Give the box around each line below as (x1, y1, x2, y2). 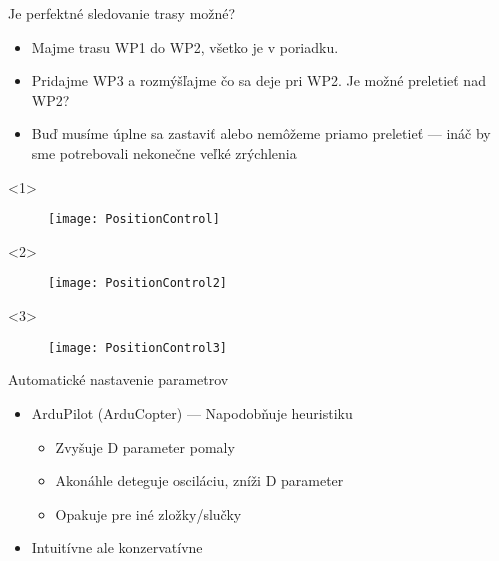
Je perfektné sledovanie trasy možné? (8, 3, 236, 23)
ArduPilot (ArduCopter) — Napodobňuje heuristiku (31, 402, 353, 423)
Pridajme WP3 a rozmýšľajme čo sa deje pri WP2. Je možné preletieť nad (31, 70, 486, 91)
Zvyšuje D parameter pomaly (55, 436, 235, 457)
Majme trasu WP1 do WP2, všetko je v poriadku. (31, 36, 339, 57)
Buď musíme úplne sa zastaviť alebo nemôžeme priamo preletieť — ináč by (31, 123, 491, 144)
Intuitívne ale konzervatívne (31, 537, 203, 558)
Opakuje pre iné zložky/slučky (55, 503, 242, 524)
